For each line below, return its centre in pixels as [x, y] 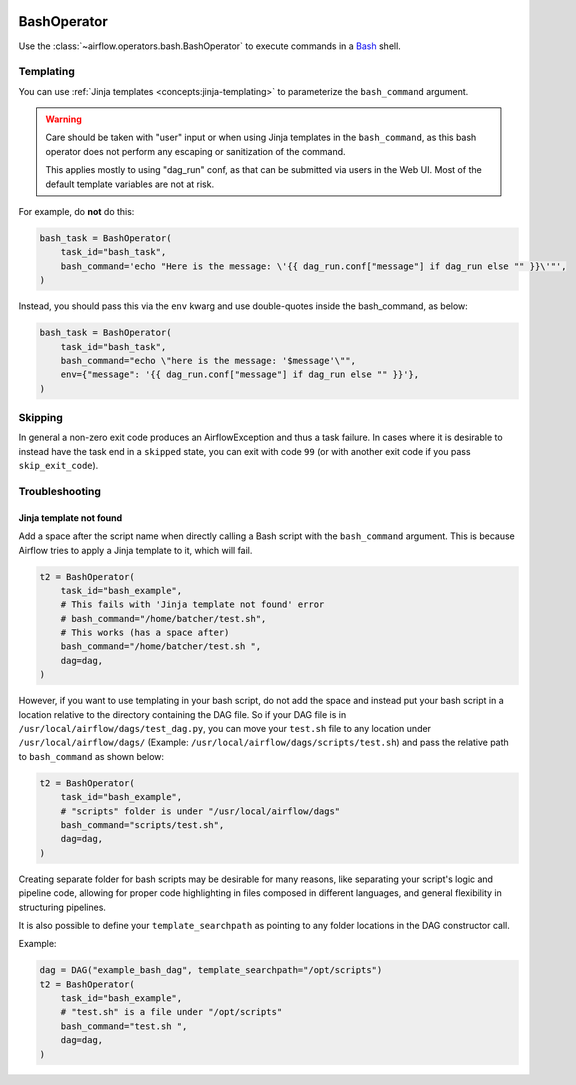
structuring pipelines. [62, 907]
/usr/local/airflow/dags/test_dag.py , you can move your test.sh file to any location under [225, 729]
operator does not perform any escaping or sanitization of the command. [195, 151]
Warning [63, 119]
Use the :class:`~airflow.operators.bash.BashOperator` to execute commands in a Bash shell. [210, 46]
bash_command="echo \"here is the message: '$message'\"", [208, 360]
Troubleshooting [60, 491]
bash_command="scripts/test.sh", [142, 824]
